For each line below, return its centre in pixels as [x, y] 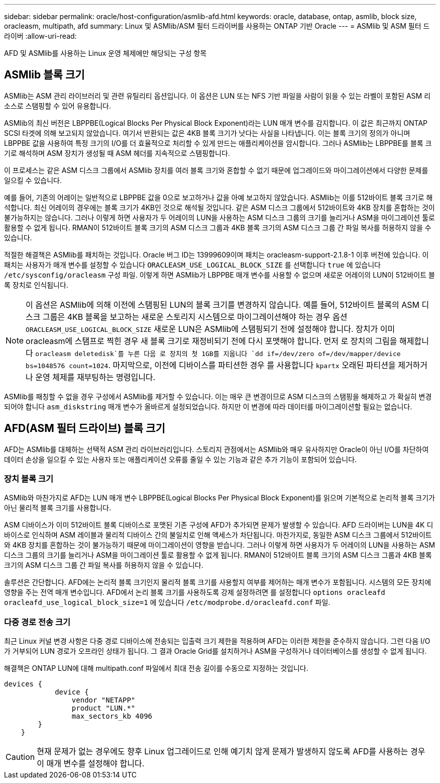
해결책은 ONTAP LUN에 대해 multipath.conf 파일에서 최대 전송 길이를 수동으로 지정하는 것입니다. [156, 668]
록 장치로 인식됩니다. [36, 285]
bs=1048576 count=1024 [67, 366]
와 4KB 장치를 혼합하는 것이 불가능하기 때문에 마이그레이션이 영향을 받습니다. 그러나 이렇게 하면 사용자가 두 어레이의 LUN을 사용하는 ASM [220, 545]
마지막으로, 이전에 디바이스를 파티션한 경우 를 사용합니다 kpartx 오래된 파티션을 [254, 365]
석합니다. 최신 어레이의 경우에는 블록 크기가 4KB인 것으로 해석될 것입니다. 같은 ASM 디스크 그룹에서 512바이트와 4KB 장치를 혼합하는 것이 [219, 207]
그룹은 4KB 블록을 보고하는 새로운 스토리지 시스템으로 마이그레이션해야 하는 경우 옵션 [195, 317]
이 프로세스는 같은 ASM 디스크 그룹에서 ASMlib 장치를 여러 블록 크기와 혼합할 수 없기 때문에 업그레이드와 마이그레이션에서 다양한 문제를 [216, 170]
